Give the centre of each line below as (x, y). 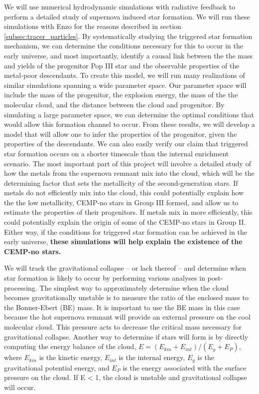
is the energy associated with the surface (185, 367)
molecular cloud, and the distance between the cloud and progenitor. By (114, 104)
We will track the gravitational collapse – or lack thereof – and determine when (125, 268)
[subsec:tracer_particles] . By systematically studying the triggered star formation (128, 36)
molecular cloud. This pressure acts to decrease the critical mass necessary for (123, 327)
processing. (21, 287)
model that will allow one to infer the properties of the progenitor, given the (121, 134)
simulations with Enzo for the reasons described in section (93, 26)
